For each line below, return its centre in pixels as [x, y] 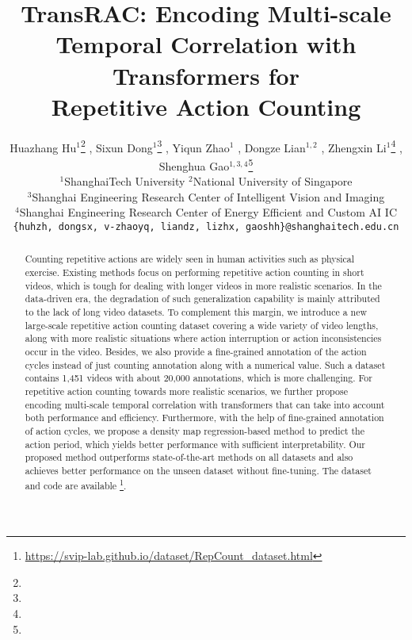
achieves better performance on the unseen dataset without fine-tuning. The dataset [198, 470]
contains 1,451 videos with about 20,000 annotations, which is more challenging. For [198, 378]
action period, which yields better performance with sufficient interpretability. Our [195, 444]
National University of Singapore [273, 181]
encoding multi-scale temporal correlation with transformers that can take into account [205, 404]
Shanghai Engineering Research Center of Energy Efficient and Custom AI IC [208, 212]
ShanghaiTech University [125, 181]
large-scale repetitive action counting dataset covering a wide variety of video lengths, [202, 325]
